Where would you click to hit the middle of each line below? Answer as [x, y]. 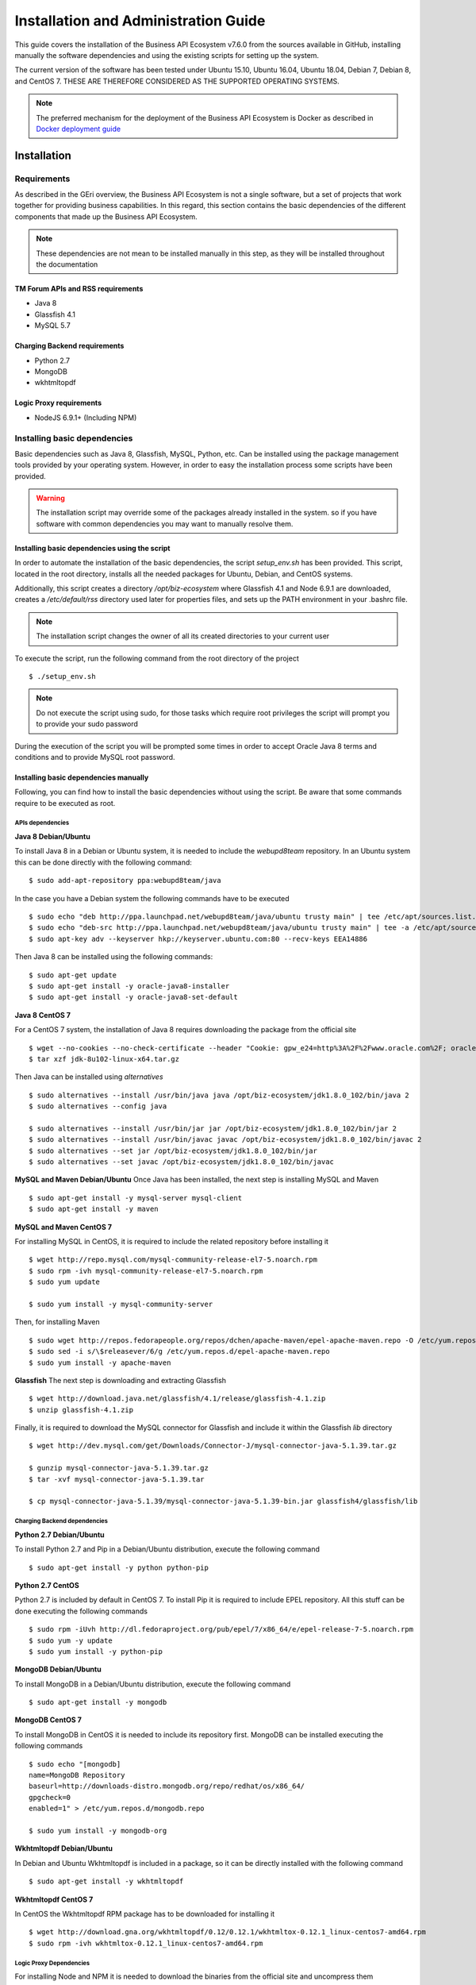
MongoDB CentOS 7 [48, 1720]
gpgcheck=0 [50, 1797]
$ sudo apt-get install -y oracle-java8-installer [129, 986]
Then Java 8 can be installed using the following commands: [114, 957]
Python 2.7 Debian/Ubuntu [59, 1534]
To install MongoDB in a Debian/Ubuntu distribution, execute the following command [153, 1684]
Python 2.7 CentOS [47, 1585]
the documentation [67, 264]
